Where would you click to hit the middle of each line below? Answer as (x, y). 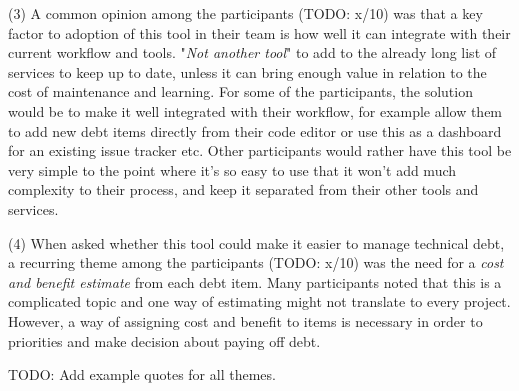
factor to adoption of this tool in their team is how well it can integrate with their (259, 32)
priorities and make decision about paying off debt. (164, 340)
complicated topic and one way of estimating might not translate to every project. (259, 301)
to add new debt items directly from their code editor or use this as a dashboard (255, 130)
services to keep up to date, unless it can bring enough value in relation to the (247, 71)
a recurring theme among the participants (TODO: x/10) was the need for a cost (256, 262)
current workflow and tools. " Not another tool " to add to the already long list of (252, 52)
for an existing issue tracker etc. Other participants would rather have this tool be (260, 150)
